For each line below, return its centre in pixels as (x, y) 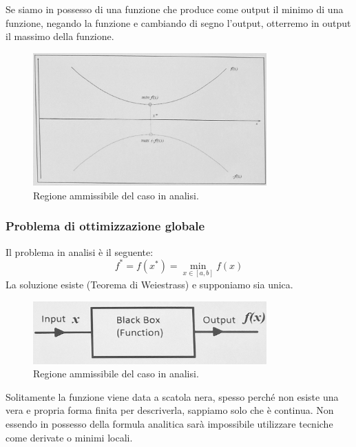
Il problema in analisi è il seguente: (80, 251)
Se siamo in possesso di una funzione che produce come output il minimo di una (175, 9)
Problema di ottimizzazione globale (105, 226)
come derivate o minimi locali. (69, 437)
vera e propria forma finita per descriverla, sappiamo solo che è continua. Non (170, 410)
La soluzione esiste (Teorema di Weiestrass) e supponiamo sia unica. (149, 284)
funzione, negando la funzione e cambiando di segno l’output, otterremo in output (178, 22)
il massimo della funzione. (60, 36)
